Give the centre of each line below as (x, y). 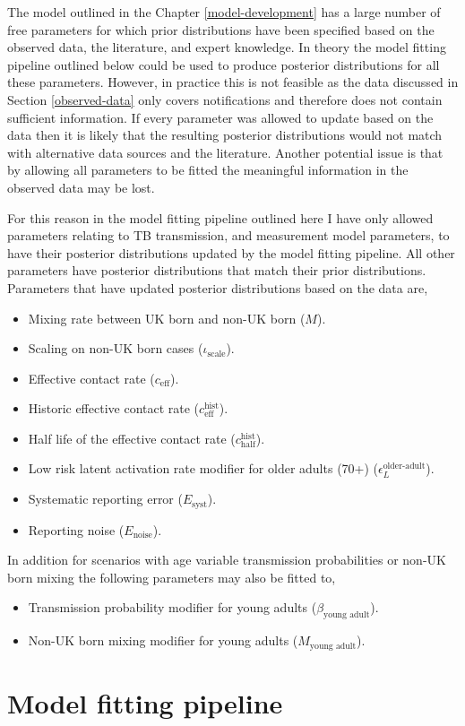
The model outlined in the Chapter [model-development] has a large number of (224, 12)
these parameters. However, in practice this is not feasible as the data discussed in (233, 82)
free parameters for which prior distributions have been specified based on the (221, 29)
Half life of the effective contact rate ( (132, 438)
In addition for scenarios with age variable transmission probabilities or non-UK (227, 560)
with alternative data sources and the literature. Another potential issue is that (225, 152)
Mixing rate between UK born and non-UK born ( (167, 318)
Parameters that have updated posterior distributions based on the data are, (218, 287)
